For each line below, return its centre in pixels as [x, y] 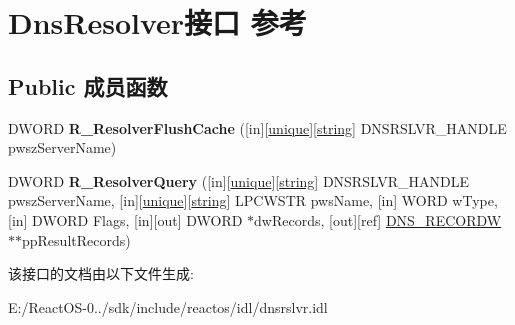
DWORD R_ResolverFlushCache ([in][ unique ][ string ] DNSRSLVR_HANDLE [257, 127]
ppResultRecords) [76, 239]
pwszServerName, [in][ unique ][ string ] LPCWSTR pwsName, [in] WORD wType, [253, 200]
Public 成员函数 [88, 85]
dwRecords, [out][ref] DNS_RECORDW [378, 219]
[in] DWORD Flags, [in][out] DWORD [125, 219]
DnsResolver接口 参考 [157, 22]
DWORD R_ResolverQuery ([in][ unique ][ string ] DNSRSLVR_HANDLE [238, 180]
